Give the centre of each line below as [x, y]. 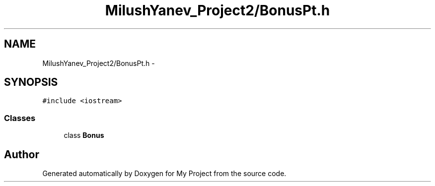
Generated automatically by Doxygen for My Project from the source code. [164, 174]
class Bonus [84, 135]
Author [22, 154]
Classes [20, 118]
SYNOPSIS [31, 82]
